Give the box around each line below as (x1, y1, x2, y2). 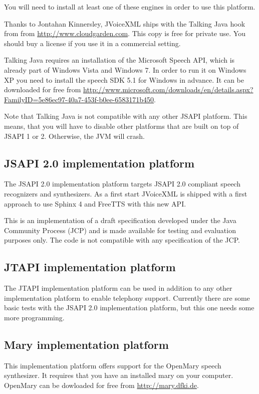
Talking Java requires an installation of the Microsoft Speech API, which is (4, 55, 235, 65)
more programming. (4, 312, 65, 322)
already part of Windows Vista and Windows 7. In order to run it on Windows (4, 64, 246, 75)
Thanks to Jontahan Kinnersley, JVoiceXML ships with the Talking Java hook (4, 18, 245, 29)
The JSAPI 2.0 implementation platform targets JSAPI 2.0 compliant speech (4, 178, 240, 189)
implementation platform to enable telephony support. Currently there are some (4, 292, 250, 303)
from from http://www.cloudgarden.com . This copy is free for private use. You (4, 28, 245, 39)
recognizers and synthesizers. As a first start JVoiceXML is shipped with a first (4, 188, 247, 199)
